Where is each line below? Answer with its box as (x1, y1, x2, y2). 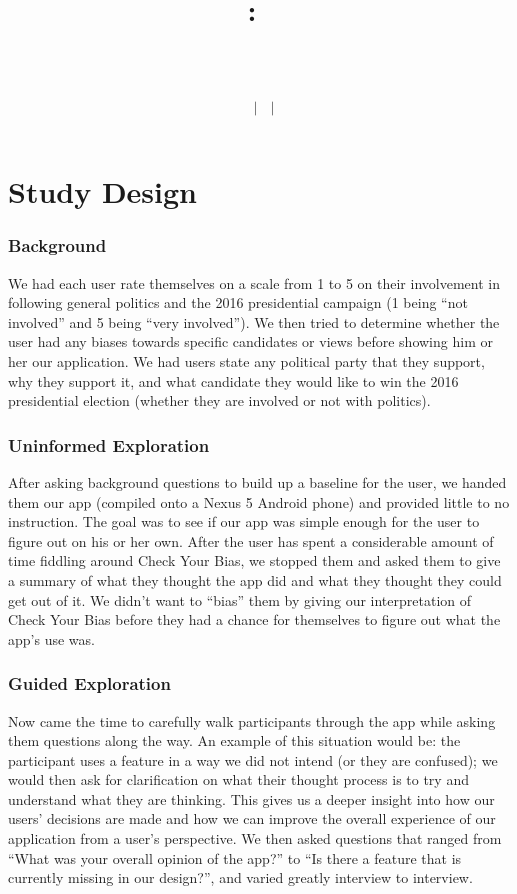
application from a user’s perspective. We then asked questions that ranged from (8, 828, 502, 849)
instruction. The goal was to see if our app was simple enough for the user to (8, 511, 480, 532)
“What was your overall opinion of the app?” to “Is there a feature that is (8, 847, 462, 868)
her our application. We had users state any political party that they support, (8, 350, 485, 371)
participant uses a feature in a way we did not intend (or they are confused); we (8, 749, 498, 770)
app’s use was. (8, 628, 95, 649)
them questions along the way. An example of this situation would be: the (8, 730, 461, 751)
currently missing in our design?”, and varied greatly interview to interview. (8, 867, 473, 888)
